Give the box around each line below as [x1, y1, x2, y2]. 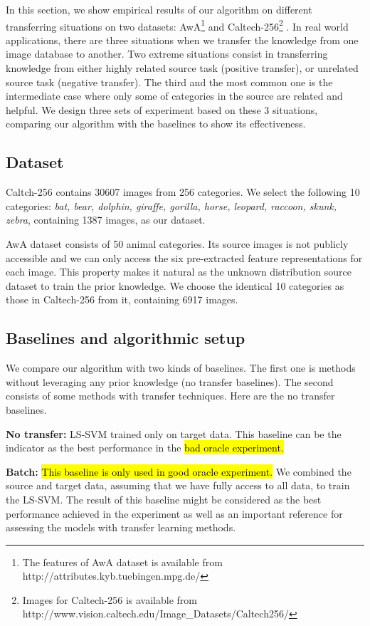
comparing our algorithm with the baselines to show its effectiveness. [6, 116, 306, 131]
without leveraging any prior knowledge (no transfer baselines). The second [6, 374, 334, 389]
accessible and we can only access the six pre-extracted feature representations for [6, 250, 363, 265]
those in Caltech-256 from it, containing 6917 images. [6, 292, 238, 307]
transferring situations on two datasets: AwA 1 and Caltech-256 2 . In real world [6, 16, 349, 33]
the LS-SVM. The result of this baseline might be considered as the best [6, 491, 322, 506]
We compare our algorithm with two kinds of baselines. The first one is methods [6, 360, 356, 375]
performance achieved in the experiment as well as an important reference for [6, 506, 343, 521]
